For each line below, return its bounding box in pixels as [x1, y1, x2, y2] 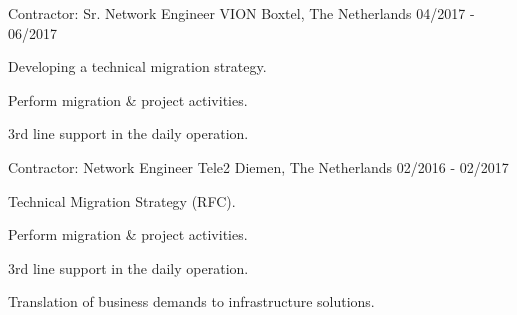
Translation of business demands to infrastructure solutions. [8, 291, 375, 312]
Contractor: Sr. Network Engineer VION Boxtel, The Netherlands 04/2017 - [8, 3, 475, 23]
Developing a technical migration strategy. [8, 56, 267, 77]
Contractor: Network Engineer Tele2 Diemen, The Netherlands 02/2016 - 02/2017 [8, 156, 509, 177]
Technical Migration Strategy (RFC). [8, 190, 236, 211]
